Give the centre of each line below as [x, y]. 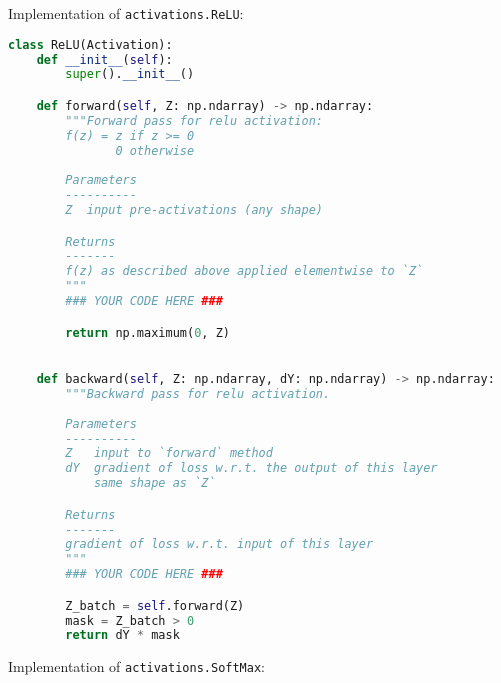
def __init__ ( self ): [104, 59]
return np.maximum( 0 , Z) [147, 332]
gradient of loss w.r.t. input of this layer [219, 544]
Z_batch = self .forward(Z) [155, 605]
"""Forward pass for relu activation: [194, 120]
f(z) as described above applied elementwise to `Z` [244, 271]
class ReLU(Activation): [90, 44]
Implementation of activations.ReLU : [126, 13]
